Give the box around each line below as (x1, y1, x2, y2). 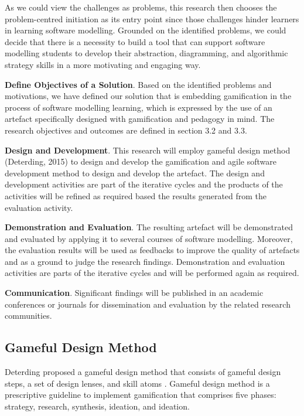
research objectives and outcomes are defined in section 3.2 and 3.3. (5, 124, 247, 136)
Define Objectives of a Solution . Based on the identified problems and (5, 78, 272, 90)
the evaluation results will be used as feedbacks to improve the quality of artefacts (5, 244, 300, 256)
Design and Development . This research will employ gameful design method (5, 144, 291, 156)
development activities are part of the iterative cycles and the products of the (5, 178, 283, 190)
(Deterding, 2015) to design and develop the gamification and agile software (5, 155, 276, 168)
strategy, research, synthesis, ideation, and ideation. (5, 400, 190, 412)
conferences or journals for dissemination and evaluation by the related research (5, 298, 291, 310)
